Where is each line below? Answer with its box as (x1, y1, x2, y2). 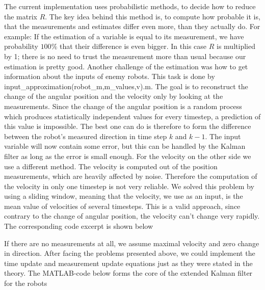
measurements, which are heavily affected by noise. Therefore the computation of (4, 171, 257, 181)
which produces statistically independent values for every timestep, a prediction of (4, 111, 261, 121)
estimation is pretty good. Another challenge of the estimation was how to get (4, 61, 248, 71)
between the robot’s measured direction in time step (4, 130, 167, 141)
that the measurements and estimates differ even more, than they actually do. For (4, 21, 260, 32)
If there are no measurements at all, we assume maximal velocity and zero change (4, 238, 259, 248)
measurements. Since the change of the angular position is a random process (4, 100, 242, 111)
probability (4, 41, 38, 51)
